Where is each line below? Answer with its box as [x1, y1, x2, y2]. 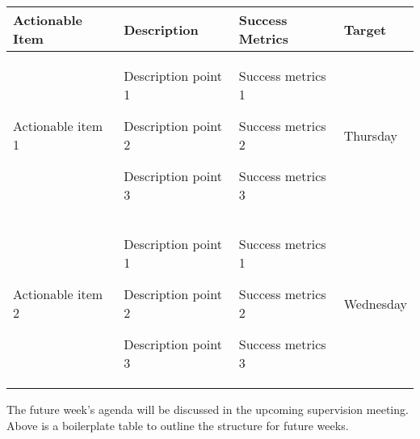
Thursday [343, 125, 398, 145]
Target [343, 19, 387, 39]
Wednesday [343, 293, 407, 313]
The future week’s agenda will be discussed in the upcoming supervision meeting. [6, 401, 409, 417]
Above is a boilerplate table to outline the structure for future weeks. [6, 416, 349, 433]
